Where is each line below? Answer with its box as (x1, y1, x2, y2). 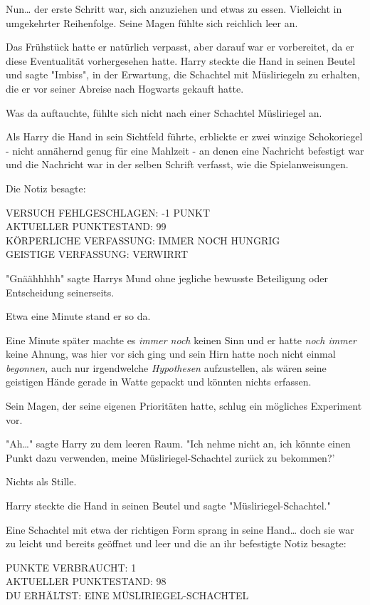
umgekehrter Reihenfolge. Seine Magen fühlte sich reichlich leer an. (6, 15, 298, 30)
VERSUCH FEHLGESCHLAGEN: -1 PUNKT (6, 205, 211, 219)
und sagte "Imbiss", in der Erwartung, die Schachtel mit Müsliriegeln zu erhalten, (6, 67, 360, 82)
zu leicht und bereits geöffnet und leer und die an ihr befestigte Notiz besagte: (6, 536, 347, 551)
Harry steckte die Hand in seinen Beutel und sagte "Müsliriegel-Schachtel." (6, 498, 331, 513)
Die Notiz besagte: (6, 180, 86, 195)
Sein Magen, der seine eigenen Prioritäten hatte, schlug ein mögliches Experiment (6, 398, 362, 413)
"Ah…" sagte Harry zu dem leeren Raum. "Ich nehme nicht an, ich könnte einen (6, 436, 351, 451)
